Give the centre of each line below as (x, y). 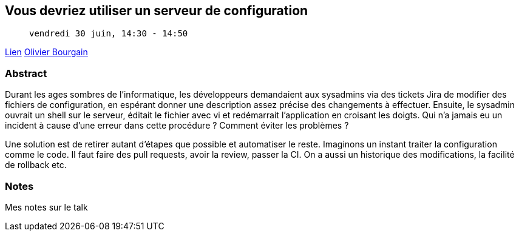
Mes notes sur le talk (46, 207)
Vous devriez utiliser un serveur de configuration (157, 11)
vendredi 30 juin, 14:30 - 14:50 (109, 34)
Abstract (26, 73)
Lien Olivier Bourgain (46, 52)
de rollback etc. (36, 165)
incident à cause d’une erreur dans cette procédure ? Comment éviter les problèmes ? (177, 126)
